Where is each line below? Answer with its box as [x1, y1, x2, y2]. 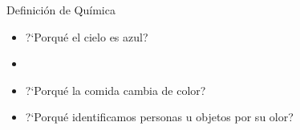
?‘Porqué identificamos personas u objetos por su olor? [25, 108, 294, 125]
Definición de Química [6, 2, 116, 18]
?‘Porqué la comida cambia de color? [25, 81, 206, 98]
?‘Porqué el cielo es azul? [25, 28, 148, 45]
